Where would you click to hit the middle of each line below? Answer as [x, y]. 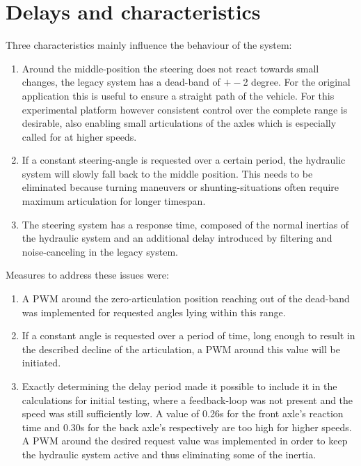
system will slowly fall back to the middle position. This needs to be [167, 173]
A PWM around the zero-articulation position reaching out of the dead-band [186, 298]
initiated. [41, 363]
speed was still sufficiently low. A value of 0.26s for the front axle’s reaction [183, 413]
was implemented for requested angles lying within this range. [154, 312]
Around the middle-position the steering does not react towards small [170, 68]
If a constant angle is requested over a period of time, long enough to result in [188, 335]
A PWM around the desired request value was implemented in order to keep [185, 441]
